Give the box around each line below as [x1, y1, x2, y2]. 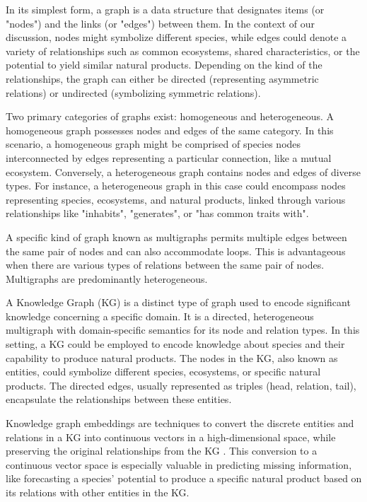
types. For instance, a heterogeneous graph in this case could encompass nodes [6, 178, 346, 193]
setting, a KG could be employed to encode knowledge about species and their [6, 337, 345, 351]
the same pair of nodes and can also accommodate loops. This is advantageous [6, 243, 346, 258]
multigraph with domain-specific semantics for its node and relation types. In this [6, 322, 360, 337]
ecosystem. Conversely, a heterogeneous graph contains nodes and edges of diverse [6, 164, 361, 179]
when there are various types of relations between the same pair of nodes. [6, 257, 325, 272]
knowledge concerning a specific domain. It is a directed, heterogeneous [6, 308, 314, 323]
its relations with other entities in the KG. [6, 485, 190, 499]
